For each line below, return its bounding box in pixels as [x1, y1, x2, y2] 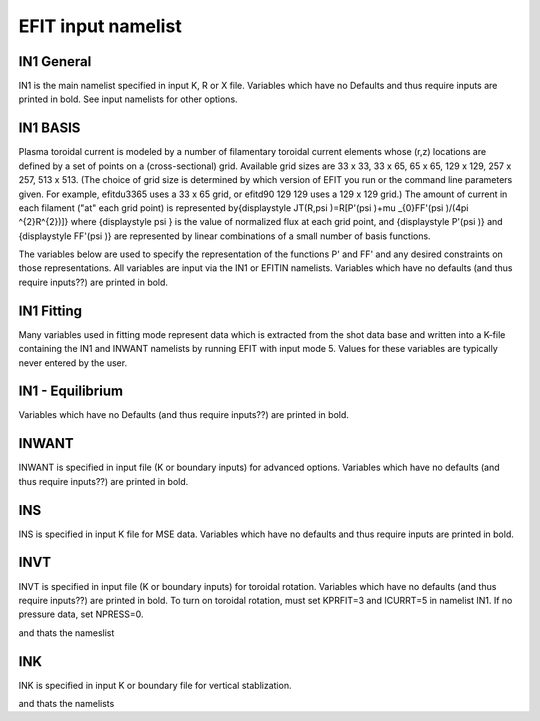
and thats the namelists [18, 698, 115, 710]
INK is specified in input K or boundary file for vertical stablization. [18, 679, 292, 691]
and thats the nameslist [18, 626, 115, 639]
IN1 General [18, 53, 92, 70]
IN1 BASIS [18, 120, 81, 137]
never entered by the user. [18, 356, 128, 369]
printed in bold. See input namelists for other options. [18, 93, 239, 105]
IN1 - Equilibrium [18, 383, 124, 400]
